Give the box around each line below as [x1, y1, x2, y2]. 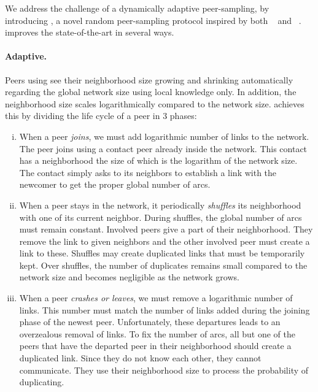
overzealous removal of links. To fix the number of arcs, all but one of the [19, 327, 295, 340]
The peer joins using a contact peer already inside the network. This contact [19, 142, 308, 155]
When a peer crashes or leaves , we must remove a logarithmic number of [19, 291, 293, 304]
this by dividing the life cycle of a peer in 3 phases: [5, 109, 197, 122]
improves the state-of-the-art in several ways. [5, 26, 174, 39]
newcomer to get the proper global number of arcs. [19, 178, 211, 191]
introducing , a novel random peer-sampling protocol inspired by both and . [5, 13, 301, 26]
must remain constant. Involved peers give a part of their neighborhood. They [19, 223, 313, 236]
